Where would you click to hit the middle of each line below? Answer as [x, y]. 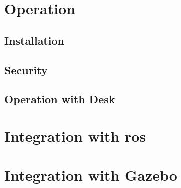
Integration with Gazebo [91, 175]
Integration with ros [75, 136]
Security [26, 69]
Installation [34, 40]
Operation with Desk [60, 99]
